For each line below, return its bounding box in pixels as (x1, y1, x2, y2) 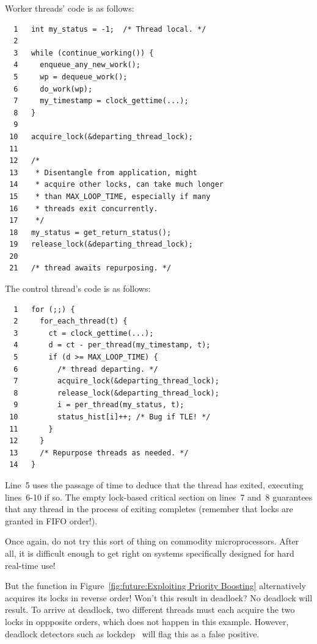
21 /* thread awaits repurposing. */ (9, 264, 172, 273)
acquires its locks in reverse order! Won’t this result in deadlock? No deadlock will (5, 591, 313, 604)
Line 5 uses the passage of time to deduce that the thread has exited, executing (5, 478, 304, 491)
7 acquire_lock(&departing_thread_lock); (13, 377, 219, 386)
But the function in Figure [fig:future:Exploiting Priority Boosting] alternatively (5, 579, 306, 592)
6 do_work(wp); (13, 84, 93, 93)
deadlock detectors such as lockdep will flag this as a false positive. (5, 627, 260, 640)
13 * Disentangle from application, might (9, 168, 197, 177)
